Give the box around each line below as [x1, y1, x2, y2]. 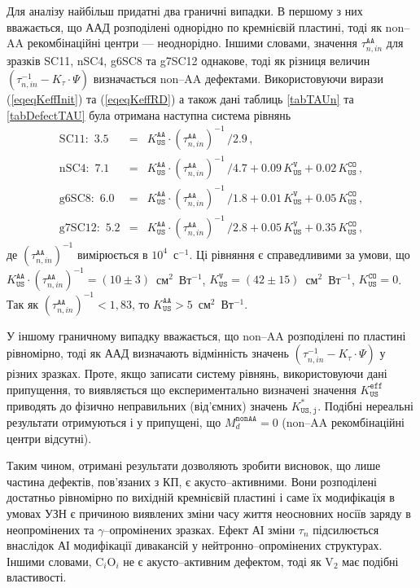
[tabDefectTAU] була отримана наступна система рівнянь [7, 106, 291, 123]
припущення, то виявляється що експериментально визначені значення [7, 380, 357, 397]
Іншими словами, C [7, 552, 104, 569]
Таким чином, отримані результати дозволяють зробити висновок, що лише [7, 457, 381, 474]
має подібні [342, 552, 399, 569]
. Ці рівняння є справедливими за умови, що [189, 245, 410, 262]
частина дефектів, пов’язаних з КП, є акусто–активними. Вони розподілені [7, 472, 377, 489]
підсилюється [313, 520, 379, 538]
